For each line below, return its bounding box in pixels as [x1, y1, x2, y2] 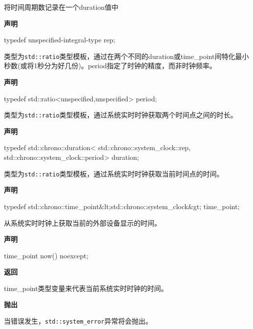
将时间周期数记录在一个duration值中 [4, 2, 119, 12]
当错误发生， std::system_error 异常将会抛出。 [4, 316, 152, 326]
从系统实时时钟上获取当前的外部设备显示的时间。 [4, 217, 161, 228]
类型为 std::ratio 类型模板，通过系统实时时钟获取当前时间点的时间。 [4, 168, 224, 178]
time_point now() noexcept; [4, 250, 88, 260]
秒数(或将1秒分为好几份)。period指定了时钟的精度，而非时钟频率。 [4, 60, 216, 71]
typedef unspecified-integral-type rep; [4, 35, 115, 45]
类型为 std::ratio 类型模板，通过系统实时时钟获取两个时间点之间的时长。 [4, 110, 237, 120]
